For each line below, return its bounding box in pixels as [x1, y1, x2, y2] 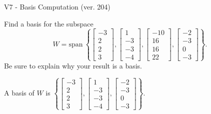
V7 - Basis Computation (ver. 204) [4, 1, 110, 11]
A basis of [4, 87, 34, 98]
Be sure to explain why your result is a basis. [4, 60, 142, 70]
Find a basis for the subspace [4, 18, 93, 28]
